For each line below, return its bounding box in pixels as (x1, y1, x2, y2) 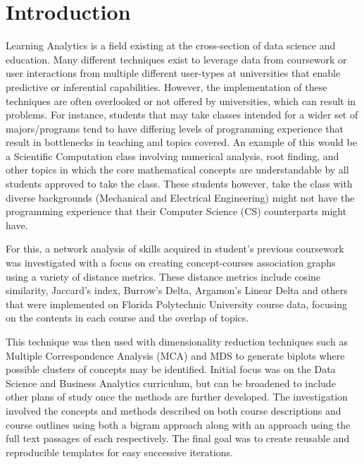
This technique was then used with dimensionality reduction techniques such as (6, 334, 348, 348)
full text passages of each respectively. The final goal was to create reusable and (6, 431, 350, 446)
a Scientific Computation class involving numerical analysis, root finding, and (6, 148, 339, 163)
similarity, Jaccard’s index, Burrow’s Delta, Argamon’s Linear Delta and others (6, 283, 348, 298)
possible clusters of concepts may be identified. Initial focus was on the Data (6, 362, 336, 377)
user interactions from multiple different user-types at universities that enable (6, 66, 341, 80)
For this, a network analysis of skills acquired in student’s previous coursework (6, 241, 344, 256)
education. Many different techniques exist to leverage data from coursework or (6, 51, 347, 66)
